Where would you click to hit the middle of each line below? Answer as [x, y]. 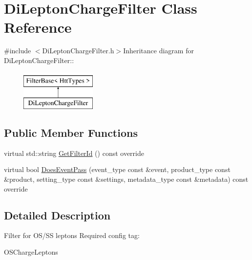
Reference [38, 27]
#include [18, 51]
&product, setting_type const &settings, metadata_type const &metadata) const [126, 179]
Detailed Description [57, 215]
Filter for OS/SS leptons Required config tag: [72, 235]
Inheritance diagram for [158, 51]
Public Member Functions [71, 133]
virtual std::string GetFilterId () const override [74, 153]
